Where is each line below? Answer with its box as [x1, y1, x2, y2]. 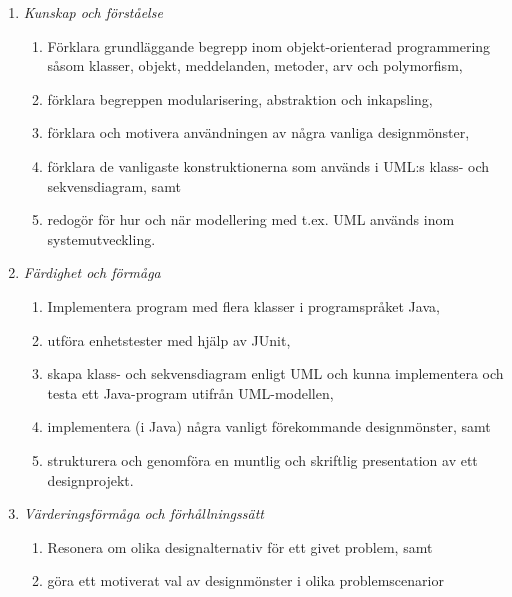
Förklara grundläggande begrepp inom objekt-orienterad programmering [47, 35, 491, 56]
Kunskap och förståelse [23, 2, 163, 22]
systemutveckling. [47, 228, 156, 249]
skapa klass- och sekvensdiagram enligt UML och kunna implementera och [47, 363, 504, 384]
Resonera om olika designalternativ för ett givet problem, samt [47, 536, 433, 557]
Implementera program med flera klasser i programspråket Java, [47, 295, 440, 316]
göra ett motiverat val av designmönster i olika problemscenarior [47, 570, 444, 591]
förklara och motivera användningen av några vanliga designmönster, [47, 122, 470, 143]
